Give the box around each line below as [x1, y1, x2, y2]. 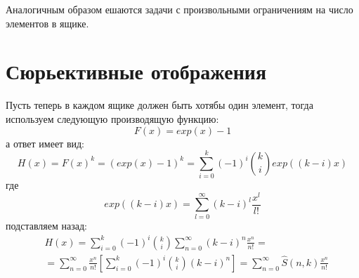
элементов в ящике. [6, 15, 89, 30]
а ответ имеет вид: [6, 135, 85, 150]
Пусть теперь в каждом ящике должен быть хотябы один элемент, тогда [6, 98, 313, 112]
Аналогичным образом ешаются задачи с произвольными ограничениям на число [6, 2, 353, 16]
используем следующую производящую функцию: [6, 111, 219, 126]
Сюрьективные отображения [6, 57, 267, 86]
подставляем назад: [6, 218, 87, 232]
